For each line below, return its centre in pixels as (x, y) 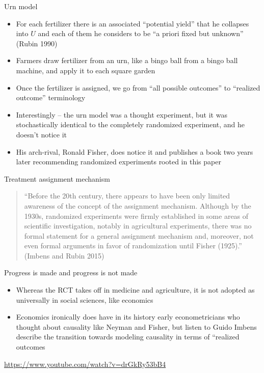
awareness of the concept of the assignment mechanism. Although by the (138, 205)
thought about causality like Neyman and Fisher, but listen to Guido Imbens (136, 326)
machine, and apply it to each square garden (86, 70)
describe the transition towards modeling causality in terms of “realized (128, 337)
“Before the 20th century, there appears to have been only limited (127, 196)
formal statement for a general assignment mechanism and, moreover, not (139, 235)
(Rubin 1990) (37, 43)
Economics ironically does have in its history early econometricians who (128, 317)
